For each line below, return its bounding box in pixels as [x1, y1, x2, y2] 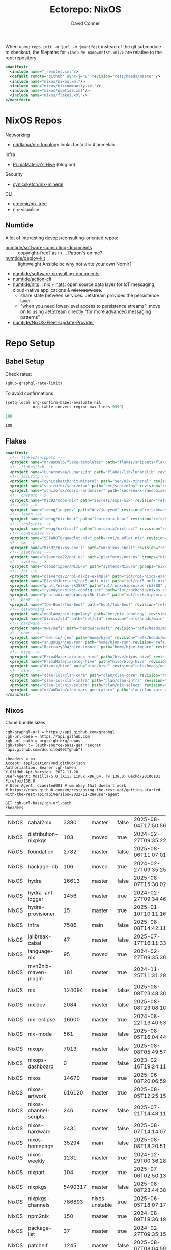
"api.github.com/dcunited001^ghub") [5, 747, 83, 752]
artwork [27, 1092, 47, 1100]
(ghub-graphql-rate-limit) [5, 381, 63, 386]
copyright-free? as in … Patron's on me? [18, 250, 103, 256]
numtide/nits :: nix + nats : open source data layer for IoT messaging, [12, 281, 156, 288]
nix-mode [27, 1031, 52, 1038]
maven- [27, 969, 47, 976]
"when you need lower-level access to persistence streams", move [20, 303, 160, 309]
